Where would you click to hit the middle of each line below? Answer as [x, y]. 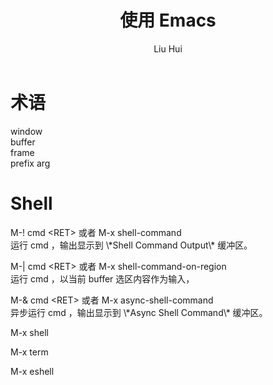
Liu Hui [168, 48]
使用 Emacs [168, 20]
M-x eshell [32, 371]
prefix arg [30, 163]
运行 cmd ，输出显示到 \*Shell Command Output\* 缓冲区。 [131, 245]
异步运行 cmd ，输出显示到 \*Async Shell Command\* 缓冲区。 [139, 312]
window [26, 131]
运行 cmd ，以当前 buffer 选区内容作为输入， [102, 278]
